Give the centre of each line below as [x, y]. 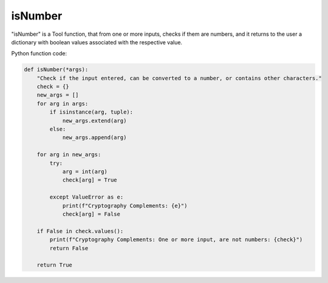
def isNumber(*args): [56, 70]
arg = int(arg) [85, 172]
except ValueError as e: [87, 197]
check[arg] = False [91, 214]
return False [69, 248]
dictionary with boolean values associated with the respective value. [97, 42]
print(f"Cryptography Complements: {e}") [125, 206]
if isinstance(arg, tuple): [91, 112]
